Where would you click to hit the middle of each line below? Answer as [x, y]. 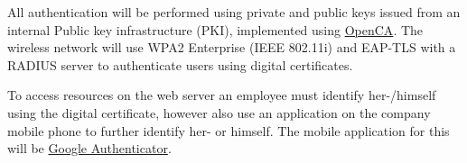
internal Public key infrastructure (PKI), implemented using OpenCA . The [215, 29]
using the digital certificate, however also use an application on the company [219, 112]
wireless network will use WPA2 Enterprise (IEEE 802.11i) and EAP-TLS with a [232, 47]
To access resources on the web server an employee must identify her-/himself [222, 95]
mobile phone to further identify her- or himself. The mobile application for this [229, 130]
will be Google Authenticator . [89, 148]
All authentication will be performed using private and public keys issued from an [234, 12]
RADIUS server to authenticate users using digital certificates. [180, 64]
